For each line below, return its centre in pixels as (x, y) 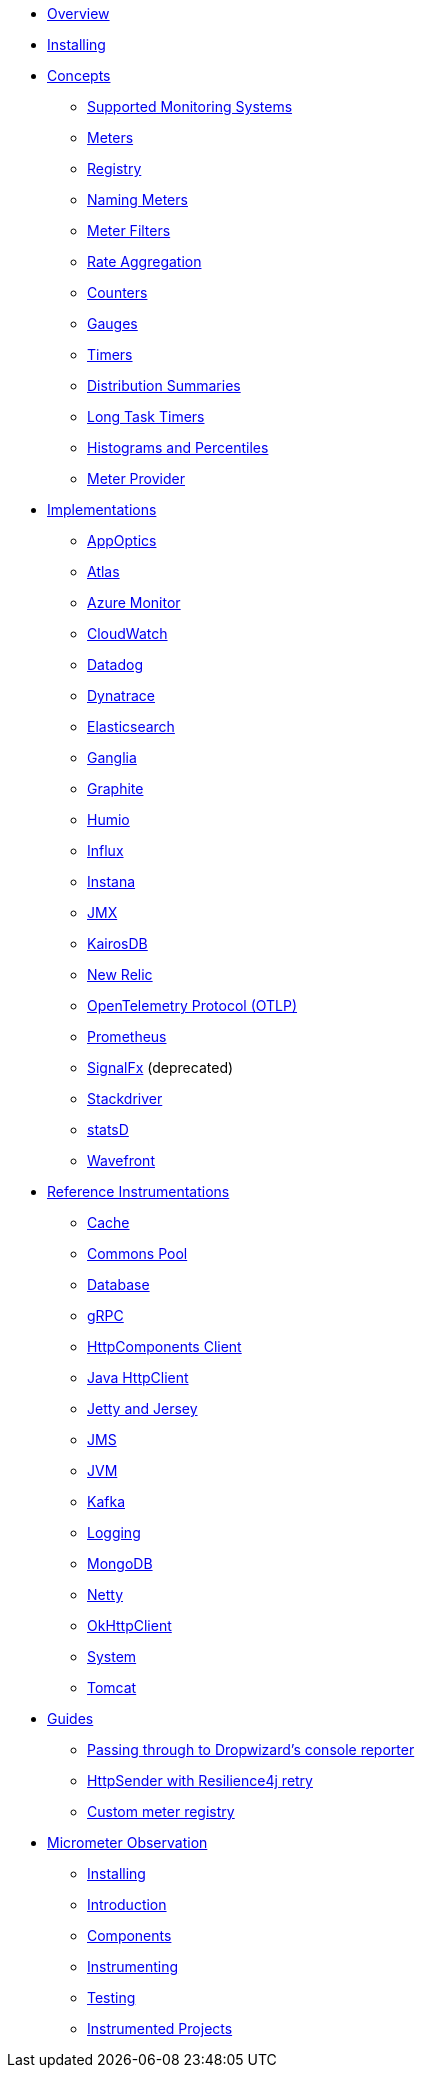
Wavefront (121, 1160)
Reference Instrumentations (138, 1191)
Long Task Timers (146, 416)
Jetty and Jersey (142, 1408)
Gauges (112, 323)
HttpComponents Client (164, 1346)
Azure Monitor (134, 602)
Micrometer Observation (127, 1842)
